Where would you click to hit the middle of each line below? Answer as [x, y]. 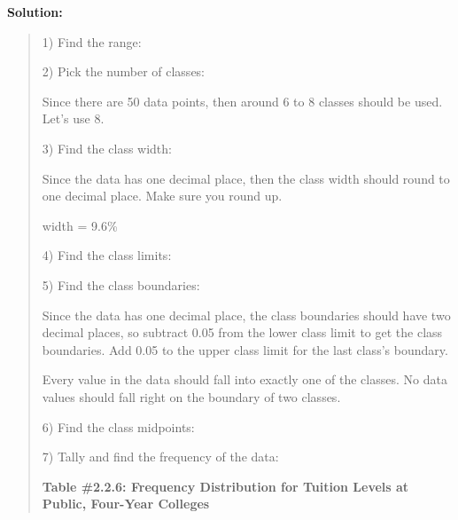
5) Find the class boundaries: [121, 284]
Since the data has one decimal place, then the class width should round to [246, 178]
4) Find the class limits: [107, 255]
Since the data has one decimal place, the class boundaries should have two [246, 315]
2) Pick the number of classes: [124, 71]
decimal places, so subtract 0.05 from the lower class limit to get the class [242, 332]
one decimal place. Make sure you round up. [162, 196]
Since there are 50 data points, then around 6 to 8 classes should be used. [242, 101]
